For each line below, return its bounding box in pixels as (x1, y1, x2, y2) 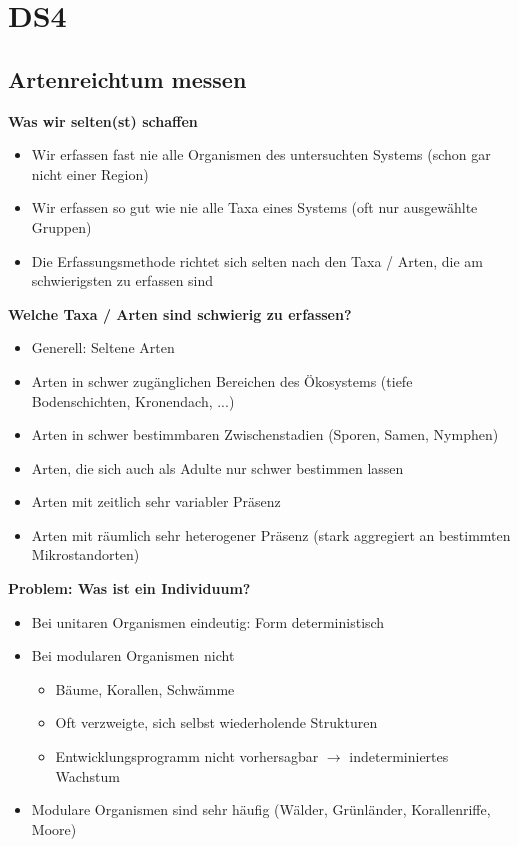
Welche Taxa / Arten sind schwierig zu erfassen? (8, 303, 352, 324)
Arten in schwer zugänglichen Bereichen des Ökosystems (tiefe (31, 370, 413, 391)
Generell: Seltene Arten (31, 337, 175, 358)
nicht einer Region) (31, 163, 149, 184)
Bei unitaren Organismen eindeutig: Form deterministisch (31, 611, 385, 632)
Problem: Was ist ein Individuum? (8, 578, 251, 599)
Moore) (31, 818, 77, 839)
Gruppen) (31, 216, 92, 237)
